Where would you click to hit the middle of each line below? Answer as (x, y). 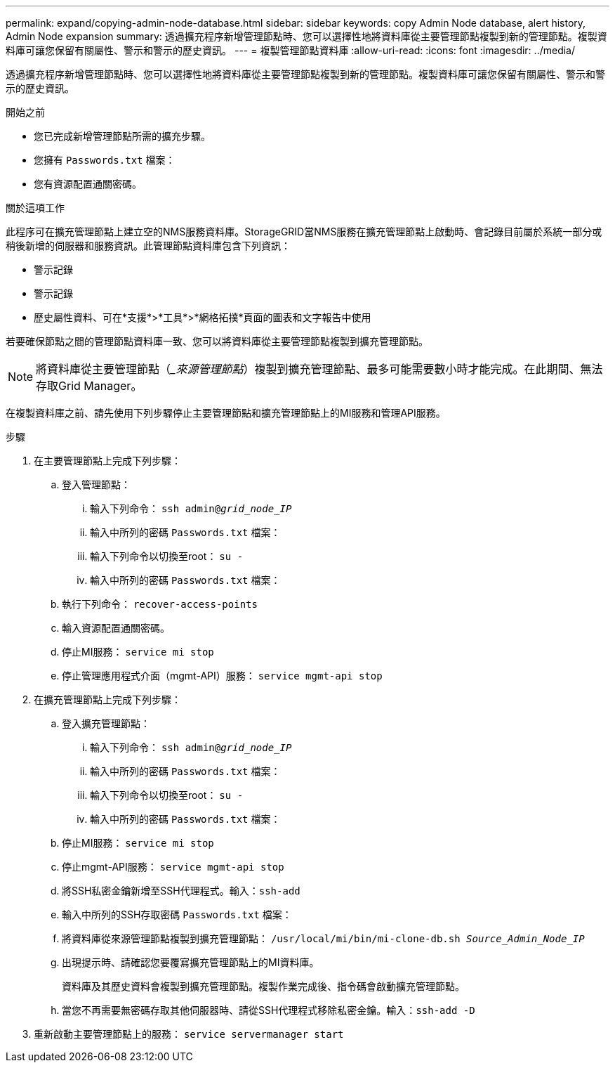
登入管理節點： (96, 484)
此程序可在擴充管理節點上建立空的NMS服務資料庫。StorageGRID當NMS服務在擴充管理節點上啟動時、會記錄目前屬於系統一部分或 (304, 232)
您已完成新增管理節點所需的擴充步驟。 (122, 136)
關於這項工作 (35, 208)
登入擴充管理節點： (106, 723)
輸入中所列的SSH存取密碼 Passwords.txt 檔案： (177, 914)
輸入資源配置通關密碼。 (116, 628)
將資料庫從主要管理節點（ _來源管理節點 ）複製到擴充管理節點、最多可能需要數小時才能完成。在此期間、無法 (319, 369)
